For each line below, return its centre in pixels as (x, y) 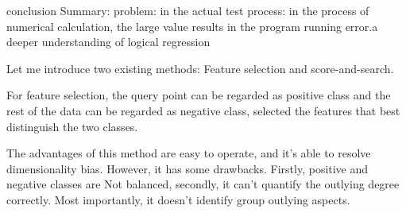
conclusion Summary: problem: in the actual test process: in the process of (188, 10)
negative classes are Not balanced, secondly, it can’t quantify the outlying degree (203, 184)
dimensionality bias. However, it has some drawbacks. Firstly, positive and (188, 168)
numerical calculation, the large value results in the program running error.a (192, 26)
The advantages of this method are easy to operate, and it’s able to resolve (189, 153)
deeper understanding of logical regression (108, 42)
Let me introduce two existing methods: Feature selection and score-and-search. (200, 68)
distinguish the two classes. (72, 126)
